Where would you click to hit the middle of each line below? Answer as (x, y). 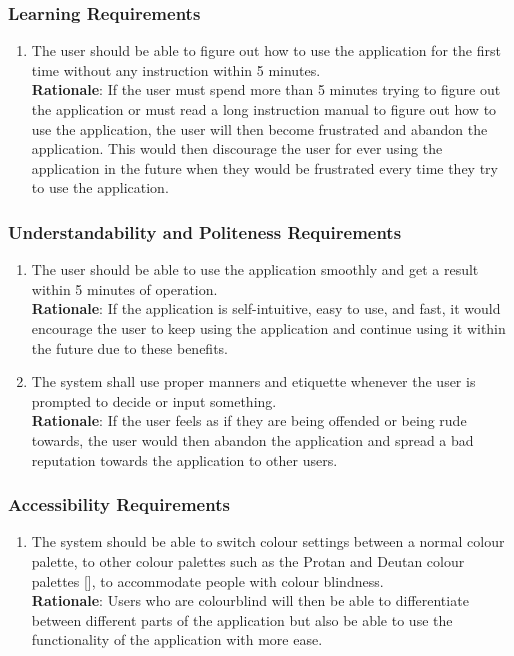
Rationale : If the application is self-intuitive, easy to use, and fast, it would (266, 308)
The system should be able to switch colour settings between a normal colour (268, 541)
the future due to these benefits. (129, 347)
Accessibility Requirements (119, 504)
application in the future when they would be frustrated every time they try (264, 167)
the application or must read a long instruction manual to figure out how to (264, 109)
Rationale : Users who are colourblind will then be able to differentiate (250, 600)
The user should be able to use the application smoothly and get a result (255, 269)
